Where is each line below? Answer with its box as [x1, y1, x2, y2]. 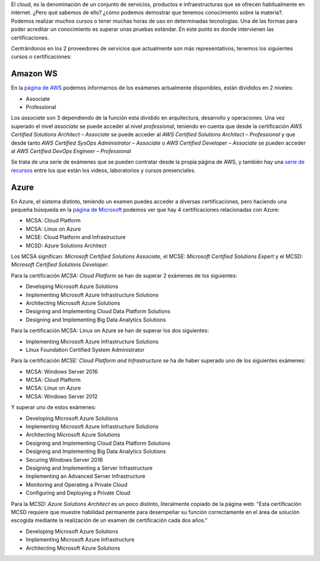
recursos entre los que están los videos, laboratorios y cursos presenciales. [11, 167, 196, 174]
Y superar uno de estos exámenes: [11, 404, 97, 411]
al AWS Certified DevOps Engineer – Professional [11, 147, 132, 154]
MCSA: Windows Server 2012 [25, 393, 98, 400]
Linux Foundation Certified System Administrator [25, 346, 145, 353]
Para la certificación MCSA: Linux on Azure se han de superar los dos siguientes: [11, 327, 209, 334]
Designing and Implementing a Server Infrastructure [25, 464, 153, 471]
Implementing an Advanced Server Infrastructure [25, 473, 146, 480]
